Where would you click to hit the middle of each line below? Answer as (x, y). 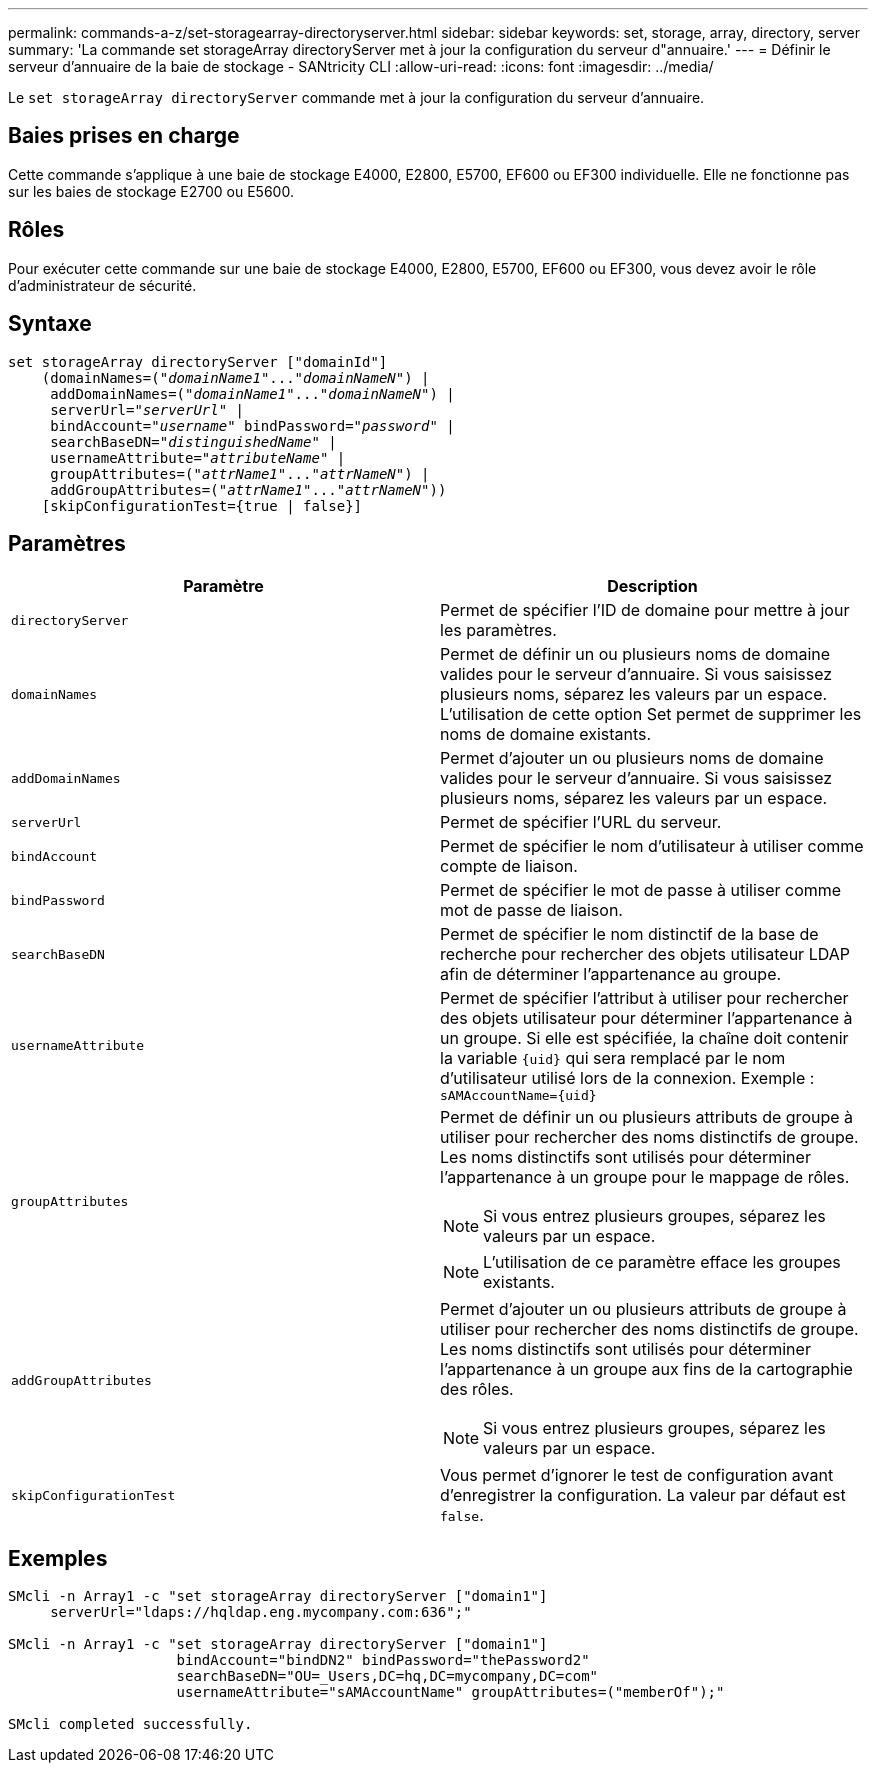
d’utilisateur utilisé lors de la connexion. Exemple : (627, 1078)
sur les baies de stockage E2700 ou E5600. (151, 191)
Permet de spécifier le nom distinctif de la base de (629, 934)
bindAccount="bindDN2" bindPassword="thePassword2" (383, 1660)
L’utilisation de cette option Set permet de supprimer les (651, 714)
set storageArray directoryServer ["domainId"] (198, 361)
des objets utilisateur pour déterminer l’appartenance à (646, 1018)
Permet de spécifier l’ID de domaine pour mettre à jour (645, 610)
